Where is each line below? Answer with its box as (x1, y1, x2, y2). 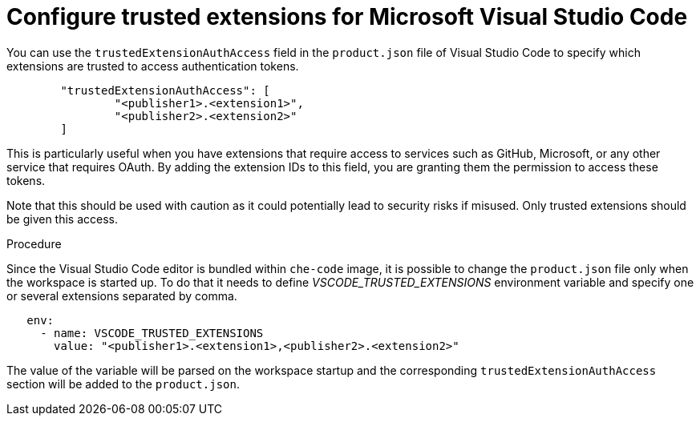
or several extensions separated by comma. (6, 288, 237, 303)
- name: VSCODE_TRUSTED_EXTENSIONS (40, 326, 264, 340)
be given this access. (6, 211, 119, 226)
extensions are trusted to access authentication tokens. (6, 58, 299, 73)
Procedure (6, 236, 62, 251)
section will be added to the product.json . (6, 376, 240, 391)
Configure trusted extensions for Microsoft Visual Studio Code (6, 3, 688, 30)
